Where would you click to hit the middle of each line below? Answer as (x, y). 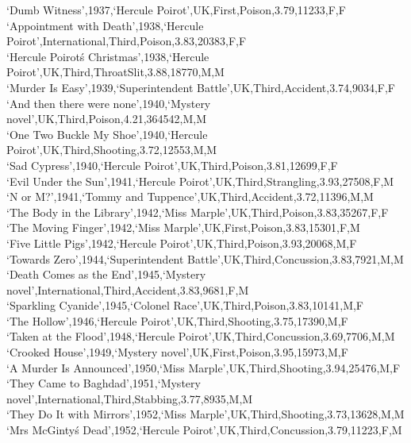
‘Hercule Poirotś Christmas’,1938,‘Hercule (108, 56)
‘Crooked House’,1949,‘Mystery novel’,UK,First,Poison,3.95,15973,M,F (177, 352)
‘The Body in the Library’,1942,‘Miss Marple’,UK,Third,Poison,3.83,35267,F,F (198, 212)
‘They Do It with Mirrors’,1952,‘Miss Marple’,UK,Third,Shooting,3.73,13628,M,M (205, 414)
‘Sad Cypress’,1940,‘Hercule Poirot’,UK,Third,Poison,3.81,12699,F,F (172, 165)
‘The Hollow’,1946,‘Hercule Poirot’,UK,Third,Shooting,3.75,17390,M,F (177, 320)
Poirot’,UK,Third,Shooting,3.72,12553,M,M (112, 150)
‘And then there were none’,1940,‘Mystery (109, 103)
